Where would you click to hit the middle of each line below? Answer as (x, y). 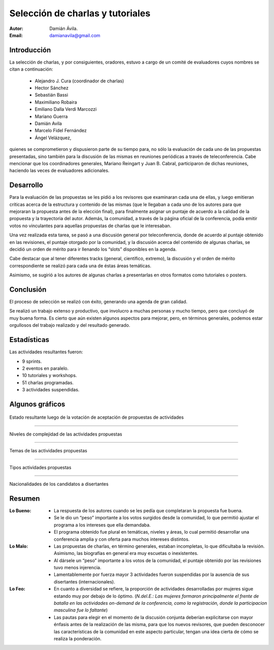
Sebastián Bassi (52, 95)
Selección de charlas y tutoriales (80, 13)
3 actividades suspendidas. (51, 390)
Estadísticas (29, 340)
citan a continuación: (31, 69)
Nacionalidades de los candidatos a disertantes (59, 484)
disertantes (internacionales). (84, 581)
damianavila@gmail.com (75, 35)
